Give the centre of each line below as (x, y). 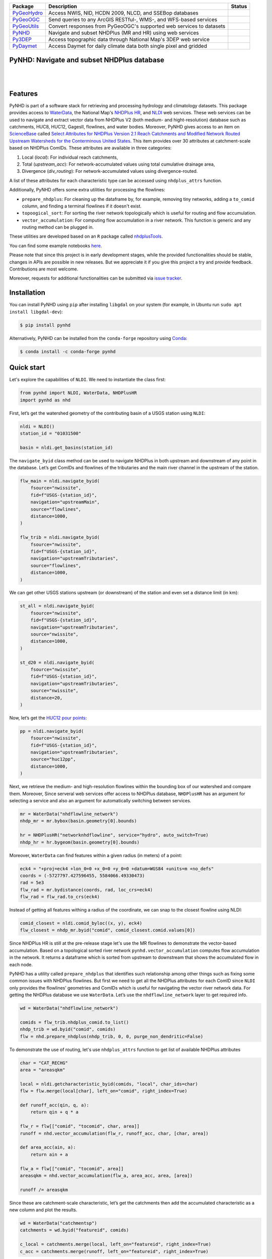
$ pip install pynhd (45, 325)
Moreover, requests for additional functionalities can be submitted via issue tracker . (96, 278)
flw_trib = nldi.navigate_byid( (60, 537)
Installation (27, 293)
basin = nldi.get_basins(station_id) (66, 447)
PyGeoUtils (26, 26)
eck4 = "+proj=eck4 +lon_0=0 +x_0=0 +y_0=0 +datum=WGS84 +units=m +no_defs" (117, 868)
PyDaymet (25, 46)
